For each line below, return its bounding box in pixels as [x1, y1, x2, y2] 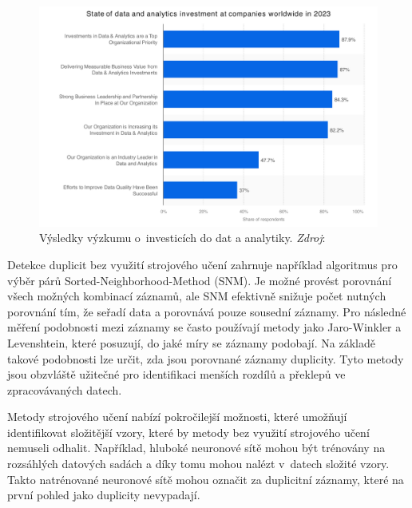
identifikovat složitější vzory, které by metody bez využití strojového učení [7, 423, 370, 440]
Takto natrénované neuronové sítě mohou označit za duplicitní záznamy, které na [7, 470, 404, 487]
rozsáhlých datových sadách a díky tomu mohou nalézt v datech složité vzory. [7, 455, 390, 472]
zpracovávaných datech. [7, 381, 122, 398]
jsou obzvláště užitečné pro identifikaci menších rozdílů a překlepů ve [7, 366, 346, 383]
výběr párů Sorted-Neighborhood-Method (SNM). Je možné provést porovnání [7, 272, 392, 288]
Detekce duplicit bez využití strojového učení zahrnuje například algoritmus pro [7, 256, 398, 272]
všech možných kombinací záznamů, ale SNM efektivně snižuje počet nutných [7, 288, 386, 304]
